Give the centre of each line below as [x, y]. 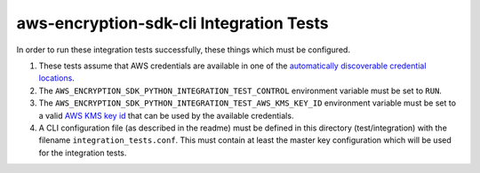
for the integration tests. [83, 153]
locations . [56, 78]
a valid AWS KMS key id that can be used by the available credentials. [166, 115]
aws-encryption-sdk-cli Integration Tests [172, 23]
